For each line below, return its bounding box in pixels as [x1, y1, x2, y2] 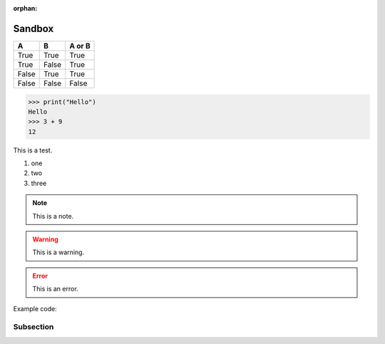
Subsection [13, 322, 54, 332]
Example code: [13, 304, 57, 313]
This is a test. [13, 146, 53, 155]
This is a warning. [32, 248, 85, 256]
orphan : [13, 4, 38, 12]
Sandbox [13, 22, 54, 35]
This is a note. [32, 212, 74, 220]
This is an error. [32, 285, 78, 293]
